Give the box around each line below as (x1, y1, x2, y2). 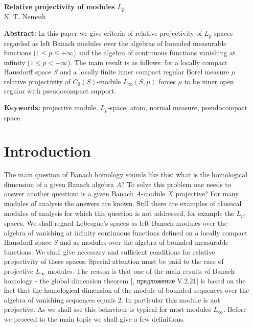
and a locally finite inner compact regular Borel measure (60, 67, 229, 77)
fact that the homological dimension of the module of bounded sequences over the (4, 285, 249, 295)
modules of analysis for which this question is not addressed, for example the (4, 208, 234, 218)
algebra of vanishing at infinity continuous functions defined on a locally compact (4, 227, 248, 237)
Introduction (4, 141, 91, 161)
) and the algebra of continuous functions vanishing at (73, 47, 236, 58)
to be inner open (184, 76, 234, 86)
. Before (223, 304, 247, 314)
